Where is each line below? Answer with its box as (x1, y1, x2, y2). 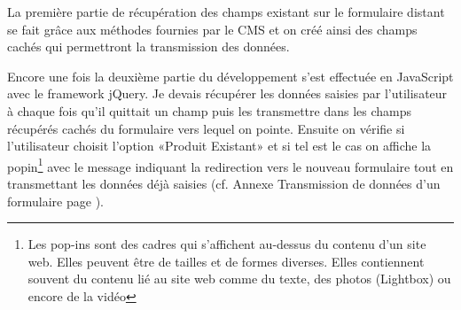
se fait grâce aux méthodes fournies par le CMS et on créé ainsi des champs (7, 19, 418, 38)
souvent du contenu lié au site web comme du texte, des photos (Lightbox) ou (27, 269, 451, 288)
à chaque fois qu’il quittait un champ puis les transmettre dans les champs (7, 101, 411, 120)
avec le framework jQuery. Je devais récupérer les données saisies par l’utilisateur (7, 84, 448, 103)
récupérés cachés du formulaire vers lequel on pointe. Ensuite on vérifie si (7, 119, 405, 137)
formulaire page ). (7, 191, 104, 210)
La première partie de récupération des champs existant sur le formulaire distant (7, 3, 445, 20)
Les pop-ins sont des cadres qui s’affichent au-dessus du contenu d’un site (27, 235, 426, 253)
